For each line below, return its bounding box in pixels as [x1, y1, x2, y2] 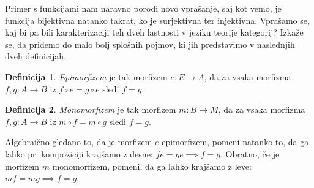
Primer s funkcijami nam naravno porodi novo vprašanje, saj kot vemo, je [5, 2, 282, 14]
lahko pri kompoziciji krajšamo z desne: [5, 147, 153, 160]
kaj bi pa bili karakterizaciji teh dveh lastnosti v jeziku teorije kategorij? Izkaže [5, 26, 304, 39]
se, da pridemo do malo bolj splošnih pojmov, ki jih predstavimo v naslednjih [5, 37, 295, 50]
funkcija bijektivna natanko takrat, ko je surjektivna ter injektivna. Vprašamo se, [5, 13, 310, 26]
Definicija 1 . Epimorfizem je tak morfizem [5, 70, 168, 83]
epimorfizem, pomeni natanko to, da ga [162, 135, 309, 148]
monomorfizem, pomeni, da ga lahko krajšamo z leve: [52, 159, 252, 172]
